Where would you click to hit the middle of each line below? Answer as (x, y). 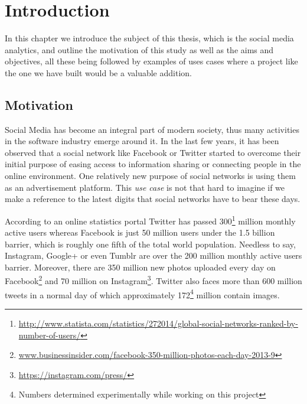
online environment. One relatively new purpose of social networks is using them (150, 176)
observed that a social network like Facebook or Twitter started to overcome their (153, 152)
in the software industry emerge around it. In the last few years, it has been (142, 141)
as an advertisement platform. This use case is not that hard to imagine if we (145, 187)
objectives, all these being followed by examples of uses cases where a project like (151, 61)
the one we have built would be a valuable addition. (98, 72)
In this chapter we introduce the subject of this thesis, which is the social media (149, 38)
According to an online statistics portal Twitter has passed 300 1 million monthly (150, 220)
